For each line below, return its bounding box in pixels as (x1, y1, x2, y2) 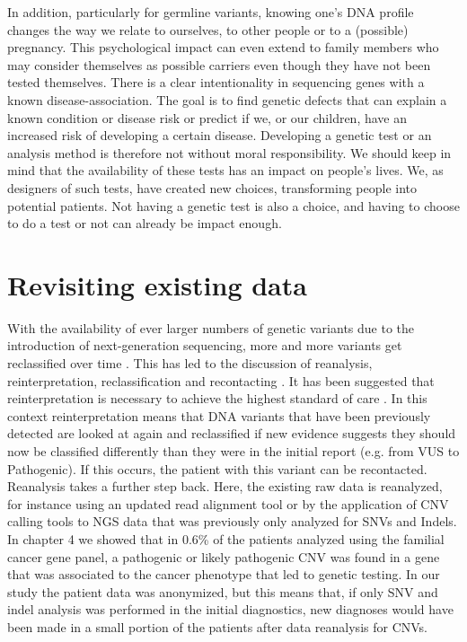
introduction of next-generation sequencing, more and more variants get (7, 336, 402, 355)
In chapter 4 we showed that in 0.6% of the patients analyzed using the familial (7, 529, 445, 548)
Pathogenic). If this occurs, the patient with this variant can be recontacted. (7, 459, 427, 478)
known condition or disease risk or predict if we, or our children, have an (7, 108, 408, 127)
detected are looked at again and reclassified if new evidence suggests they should (7, 424, 456, 443)
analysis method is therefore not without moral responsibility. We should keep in (7, 143, 452, 162)
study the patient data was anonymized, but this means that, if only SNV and (7, 582, 438, 601)
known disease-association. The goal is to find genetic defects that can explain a (7, 90, 447, 109)
